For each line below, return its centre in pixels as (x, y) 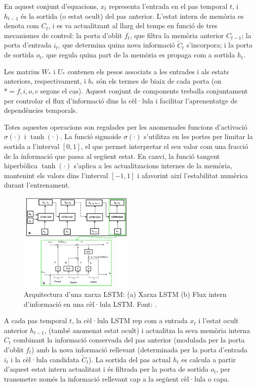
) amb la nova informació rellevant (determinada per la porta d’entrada (139, 349)
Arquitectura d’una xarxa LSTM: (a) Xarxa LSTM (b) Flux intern (125, 294)
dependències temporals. (41, 110)
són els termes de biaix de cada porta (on (159, 81)
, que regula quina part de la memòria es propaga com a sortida (138, 55)
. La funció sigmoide (91, 136)
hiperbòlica (21, 166)
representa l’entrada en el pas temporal (168, 6)
